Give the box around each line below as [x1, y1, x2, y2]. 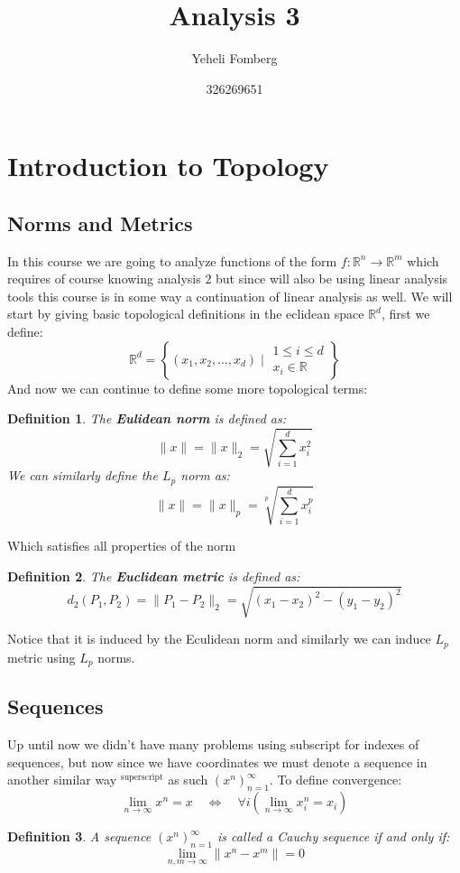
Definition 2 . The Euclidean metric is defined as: [7, 567, 300, 585]
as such [168, 770, 208, 789]
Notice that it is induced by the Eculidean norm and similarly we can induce [7, 629, 431, 648]
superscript [120, 773, 163, 783]
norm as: [180, 466, 230, 485]
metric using [7, 647, 76, 666]
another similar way [7, 770, 117, 789]
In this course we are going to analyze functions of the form [7, 251, 337, 270]
